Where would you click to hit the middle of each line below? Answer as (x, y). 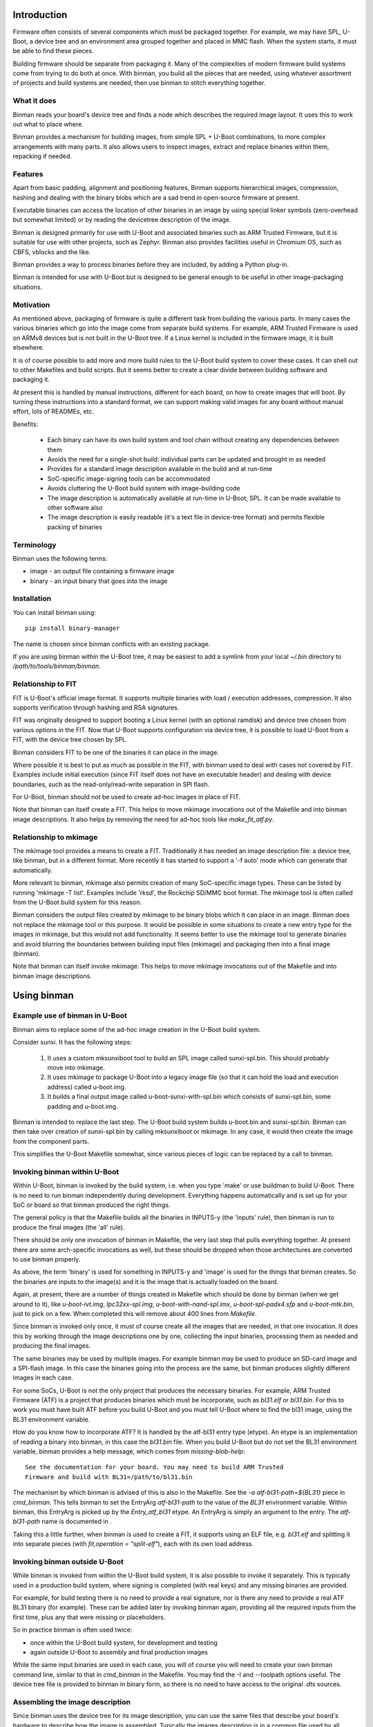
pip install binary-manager (73, 628)
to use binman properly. (47, 1259)
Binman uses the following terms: (60, 558)
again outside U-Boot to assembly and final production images (119, 1652)
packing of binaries (75, 527)
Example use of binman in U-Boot (70, 1015)
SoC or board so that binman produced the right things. (92, 1205)
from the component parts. (51, 1141)
